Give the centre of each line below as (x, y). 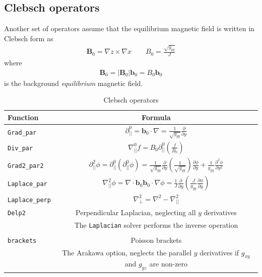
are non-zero (169, 264)
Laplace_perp (29, 200)
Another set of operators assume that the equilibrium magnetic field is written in (129, 28)
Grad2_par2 (26, 166)
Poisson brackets (156, 240)
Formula (156, 117)
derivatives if (219, 252)
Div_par (20, 149)
